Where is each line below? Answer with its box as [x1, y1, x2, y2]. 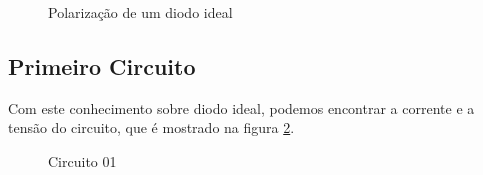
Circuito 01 [48, 150, 117, 171]
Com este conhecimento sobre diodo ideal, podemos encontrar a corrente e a [8, 97, 475, 118]
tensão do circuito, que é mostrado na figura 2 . [8, 117, 295, 138]
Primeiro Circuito [8, 50, 196, 81]
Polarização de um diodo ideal [48, 2, 233, 22]
